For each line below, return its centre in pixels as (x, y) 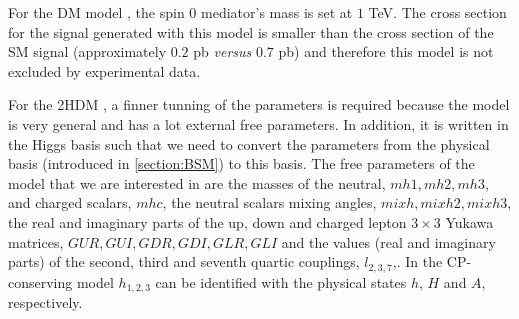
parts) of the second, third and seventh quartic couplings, (184, 261)
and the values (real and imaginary (388, 241)
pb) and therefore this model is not (386, 51)
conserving (40, 281)
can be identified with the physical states (281, 281)
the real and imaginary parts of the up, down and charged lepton (207, 221)
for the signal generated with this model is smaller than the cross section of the (251, 31)
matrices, (36, 241)
